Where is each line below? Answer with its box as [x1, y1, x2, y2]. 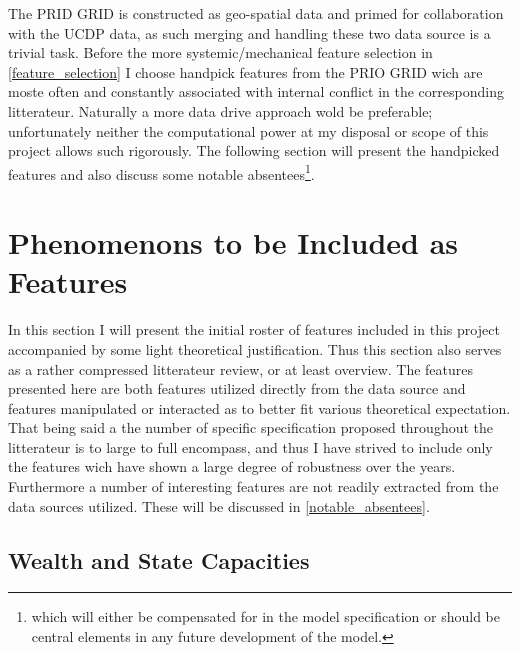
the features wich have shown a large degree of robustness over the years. [8, 456, 456, 477]
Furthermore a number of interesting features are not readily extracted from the [8, 476, 499, 497]
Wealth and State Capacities [8, 544, 310, 575]
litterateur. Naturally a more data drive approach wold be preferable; [8, 100, 433, 121]
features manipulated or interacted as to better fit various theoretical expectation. [8, 397, 511, 418]
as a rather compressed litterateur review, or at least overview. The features [8, 358, 474, 379]
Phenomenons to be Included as [8, 222, 459, 263]
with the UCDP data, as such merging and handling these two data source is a [8, 22, 491, 43]
